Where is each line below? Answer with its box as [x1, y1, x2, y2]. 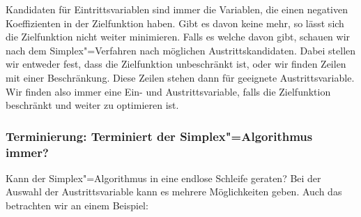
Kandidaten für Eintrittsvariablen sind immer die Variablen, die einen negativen [6, 2, 348, 16]
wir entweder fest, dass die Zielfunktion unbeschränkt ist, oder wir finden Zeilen [6, 57, 346, 71]
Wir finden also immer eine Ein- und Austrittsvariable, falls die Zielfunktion [6, 84, 331, 98]
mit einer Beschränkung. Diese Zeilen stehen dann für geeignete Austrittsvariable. [6, 70, 355, 84]
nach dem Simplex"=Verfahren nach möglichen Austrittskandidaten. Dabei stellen [6, 43, 356, 57]
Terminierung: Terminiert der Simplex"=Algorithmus [6, 127, 313, 144]
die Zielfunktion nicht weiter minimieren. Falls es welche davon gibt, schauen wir [6, 29, 351, 44]
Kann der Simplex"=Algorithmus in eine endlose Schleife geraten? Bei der [6, 170, 321, 185]
